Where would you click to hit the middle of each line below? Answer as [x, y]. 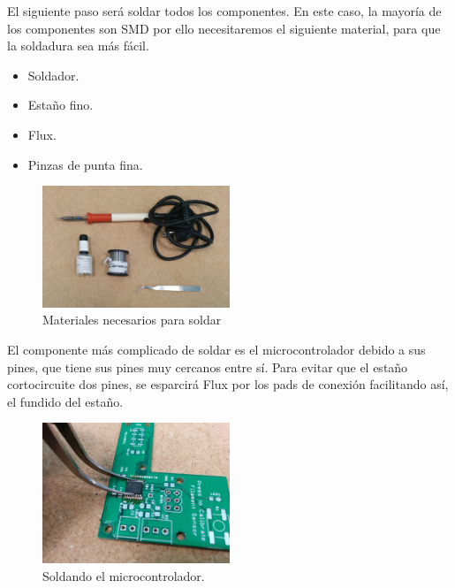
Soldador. [53, 75]
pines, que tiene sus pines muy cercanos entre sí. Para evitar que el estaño [208, 367]
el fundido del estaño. [65, 401]
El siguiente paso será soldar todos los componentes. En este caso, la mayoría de [224, 11]
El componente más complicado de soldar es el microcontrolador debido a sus [216, 350]
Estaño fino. [61, 105]
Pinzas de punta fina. [85, 164]
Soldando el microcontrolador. [124, 575]
